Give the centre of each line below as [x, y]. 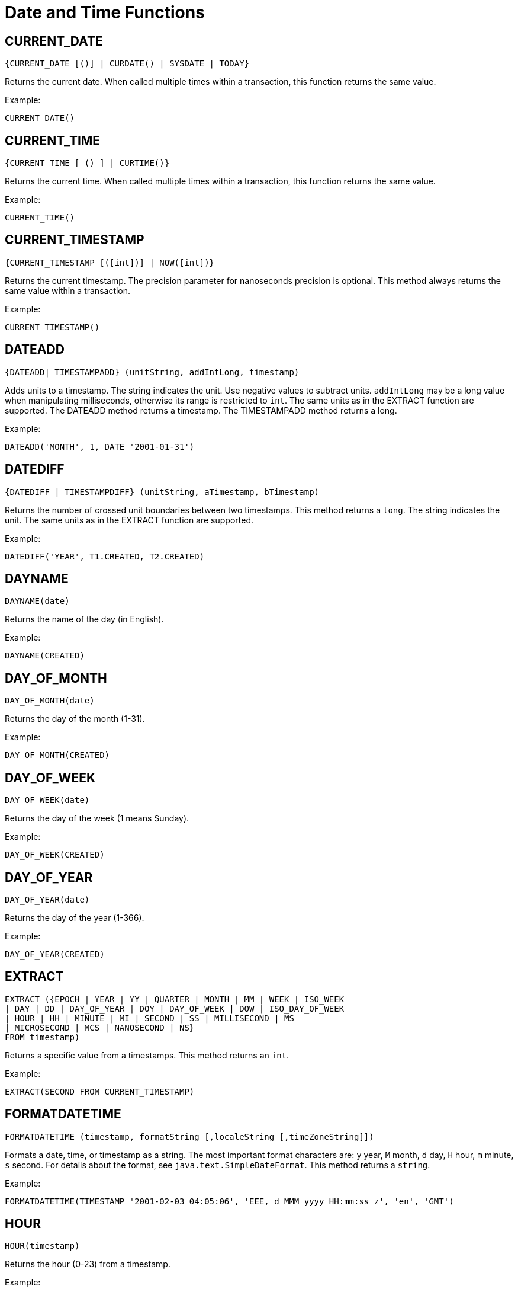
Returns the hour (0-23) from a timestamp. [88, 1264]
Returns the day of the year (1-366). [75, 917]
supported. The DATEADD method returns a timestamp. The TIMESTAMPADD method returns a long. [201, 410]
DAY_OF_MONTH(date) [50, 701]
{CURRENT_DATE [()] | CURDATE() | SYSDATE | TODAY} [127, 64]
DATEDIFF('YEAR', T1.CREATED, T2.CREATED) [105, 556]
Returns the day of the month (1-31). [75, 719]
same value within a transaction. [68, 290]
